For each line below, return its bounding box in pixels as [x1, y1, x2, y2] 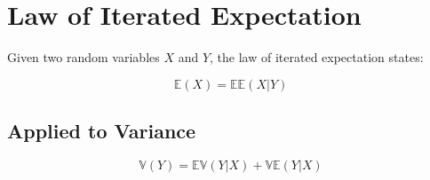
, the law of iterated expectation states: [210, 48, 424, 67]
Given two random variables [7, 48, 160, 67]
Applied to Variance [7, 117, 196, 145]
